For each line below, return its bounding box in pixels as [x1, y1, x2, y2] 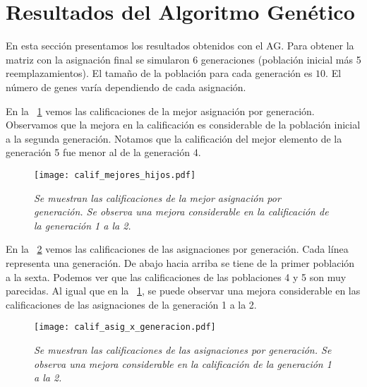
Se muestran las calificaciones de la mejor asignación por [34, 190, 281, 205]
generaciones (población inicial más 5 [200, 52, 361, 66]
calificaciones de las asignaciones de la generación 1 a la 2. [6, 297, 257, 311]
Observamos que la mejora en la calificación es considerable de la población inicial [6, 117, 361, 132]
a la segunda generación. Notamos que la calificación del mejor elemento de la [6, 131, 342, 145]
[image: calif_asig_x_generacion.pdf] [34, 322, 216, 333]
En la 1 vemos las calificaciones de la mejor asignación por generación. [6, 103, 315, 118]
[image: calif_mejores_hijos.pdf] [34, 169, 196, 180]
